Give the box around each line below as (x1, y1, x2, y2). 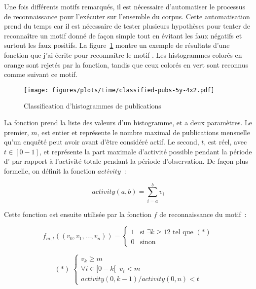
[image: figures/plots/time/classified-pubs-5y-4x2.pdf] (24, 86, 215, 94)
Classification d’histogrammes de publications (24, 101, 161, 111)
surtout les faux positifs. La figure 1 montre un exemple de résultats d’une (4, 40, 230, 50)
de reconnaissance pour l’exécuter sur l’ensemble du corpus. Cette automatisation (4, 11, 250, 21)
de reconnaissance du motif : (159, 209, 247, 219)
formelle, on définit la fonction (4, 165, 96, 176)
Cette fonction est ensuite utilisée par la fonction (4, 209, 151, 219)
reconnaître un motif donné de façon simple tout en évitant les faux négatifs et (4, 30, 242, 40)
